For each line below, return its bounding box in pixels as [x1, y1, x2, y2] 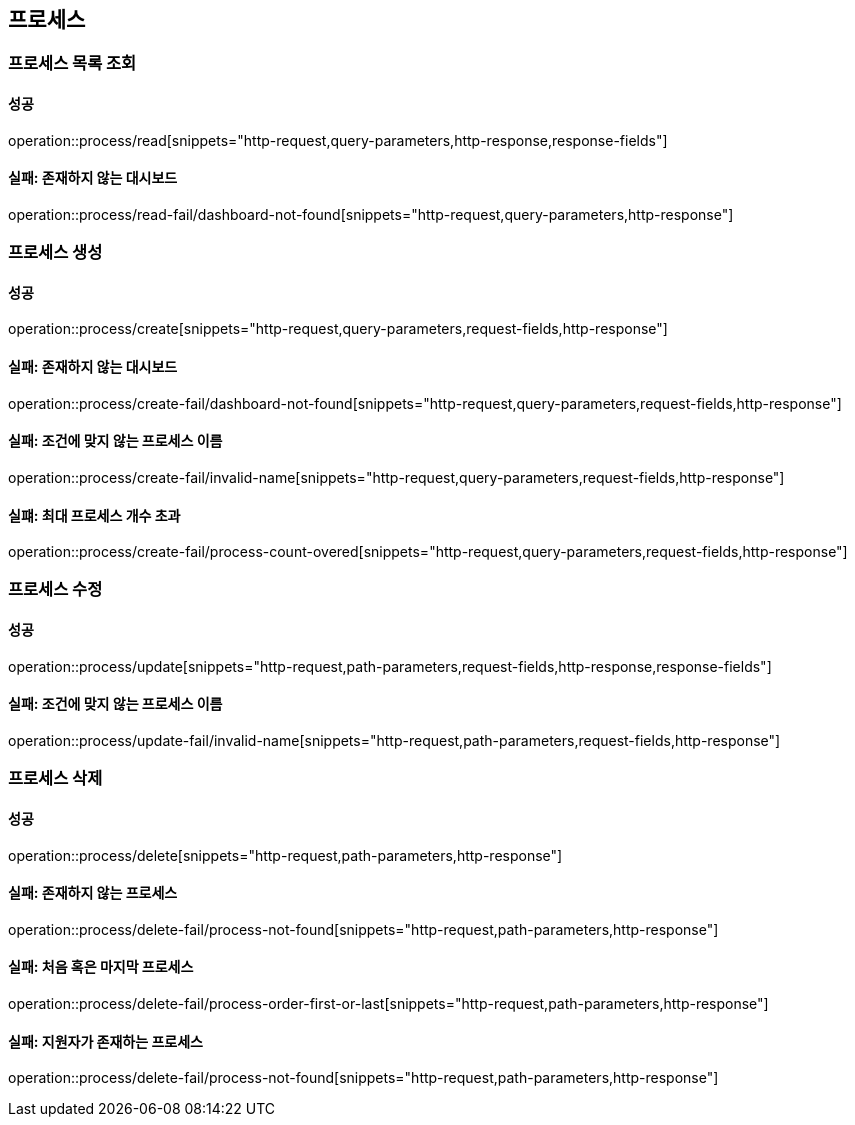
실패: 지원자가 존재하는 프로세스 [8, 1032, 203, 1050]
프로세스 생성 [8, 242, 103, 263]
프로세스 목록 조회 [8, 53, 137, 74]
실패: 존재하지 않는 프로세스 [8, 884, 178, 902]
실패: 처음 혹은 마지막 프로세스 [8, 958, 194, 976]
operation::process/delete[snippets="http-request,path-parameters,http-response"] [8, 846, 563, 864]
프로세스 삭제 [8, 768, 103, 789]
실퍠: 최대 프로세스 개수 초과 [8, 506, 181, 524]
